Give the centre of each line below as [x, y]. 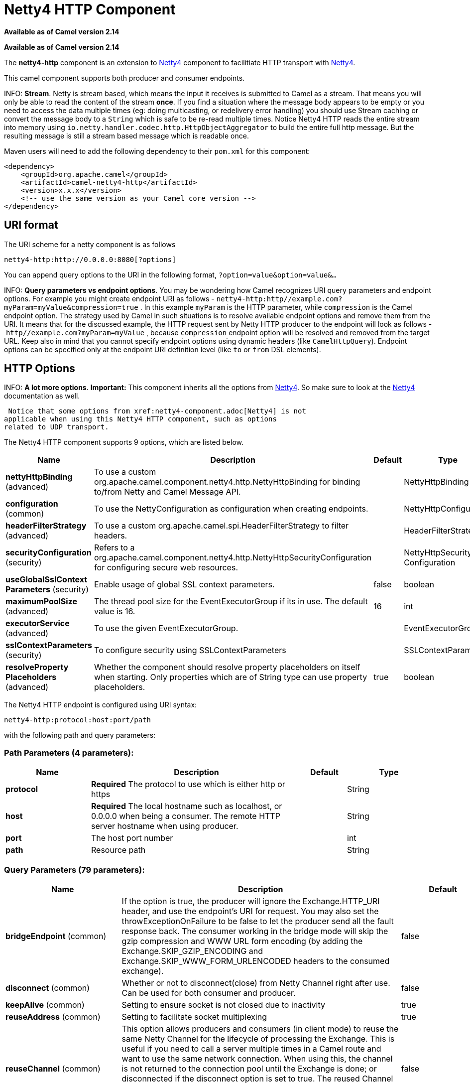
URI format [31, 225]
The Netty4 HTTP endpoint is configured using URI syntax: [101, 705]
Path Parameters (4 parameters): [69, 752]
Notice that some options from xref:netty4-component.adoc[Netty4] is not [157, 411]
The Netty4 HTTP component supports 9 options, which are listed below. [124, 442]
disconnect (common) [48, 988]
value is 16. [115, 611]
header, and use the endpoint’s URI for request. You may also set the [250, 911]
